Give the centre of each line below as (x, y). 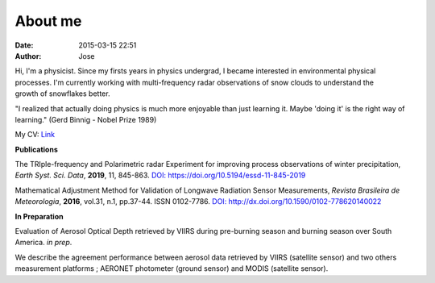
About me (48, 21)
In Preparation (39, 216)
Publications (36, 149)
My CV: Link (35, 135)
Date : (24, 45)
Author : (28, 56)
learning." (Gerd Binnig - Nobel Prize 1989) (86, 119)
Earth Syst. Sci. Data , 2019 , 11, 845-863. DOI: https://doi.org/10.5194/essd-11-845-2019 (160, 175)
